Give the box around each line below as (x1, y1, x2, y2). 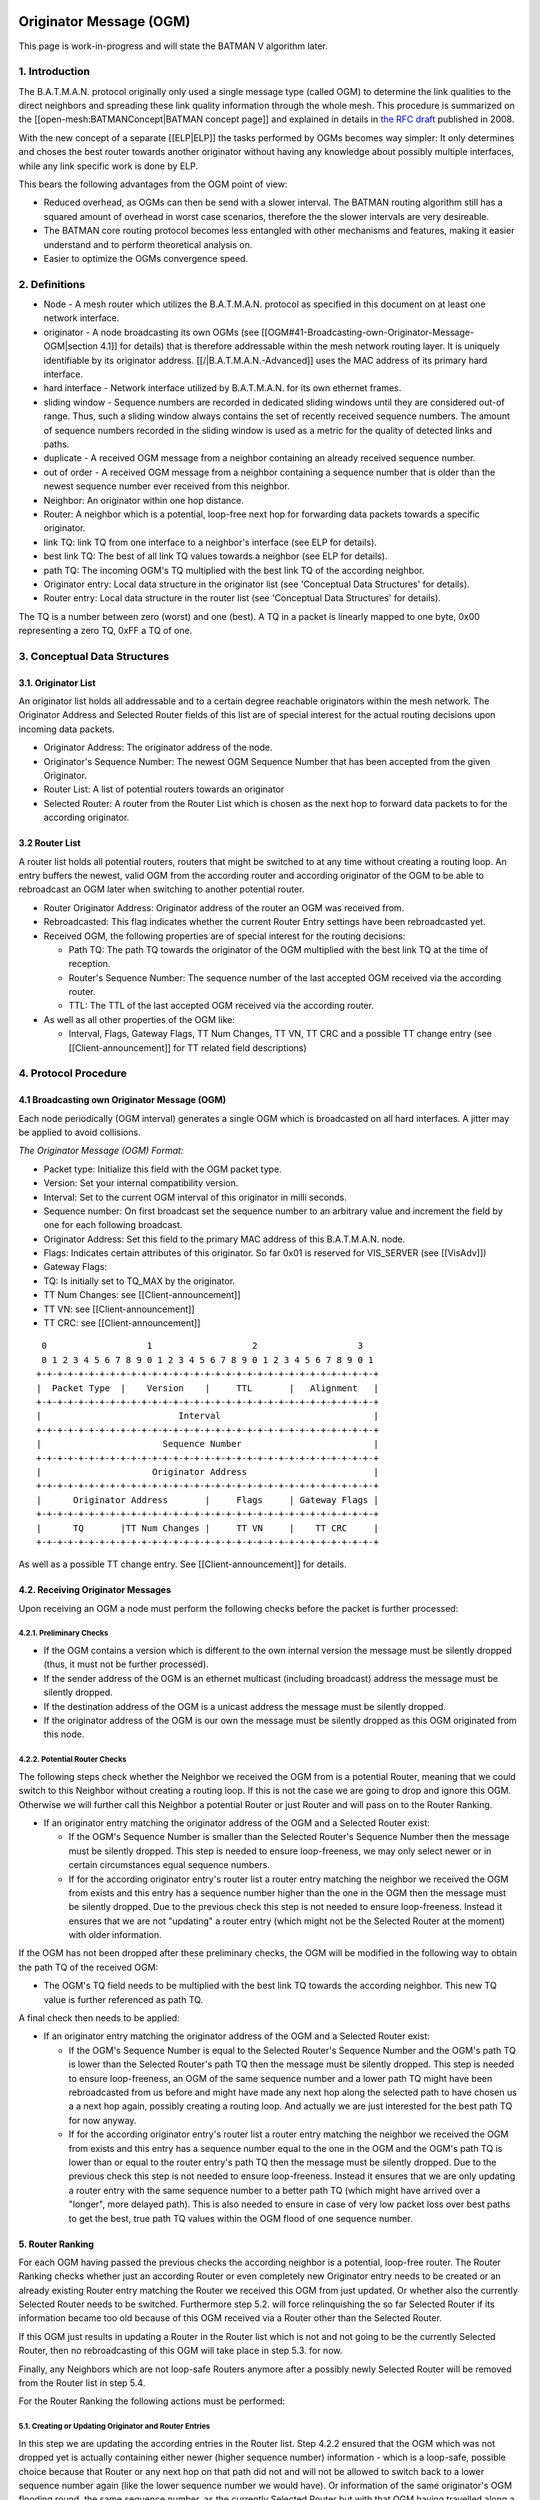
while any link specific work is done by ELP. (18, 160, 199, 172)
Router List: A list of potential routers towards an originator (43, 783, 285, 795)
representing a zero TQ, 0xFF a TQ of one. (18, 625, 193, 637)
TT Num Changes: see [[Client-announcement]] (43, 1289, 241, 1301)
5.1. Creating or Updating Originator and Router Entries (18, 2421, 211, 2432)
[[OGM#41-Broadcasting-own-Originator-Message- (261, 326, 475, 338)
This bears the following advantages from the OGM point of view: (18, 178, 288, 190)
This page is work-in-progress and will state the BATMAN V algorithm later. (18, 40, 329, 52)
